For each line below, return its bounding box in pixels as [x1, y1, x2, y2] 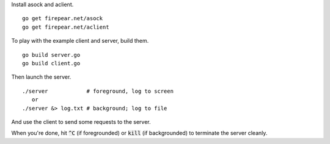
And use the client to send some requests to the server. [11, 118, 151, 125]
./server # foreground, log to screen [22, 87, 174, 95]
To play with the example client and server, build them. [11, 37, 149, 45]
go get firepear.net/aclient [22, 23, 109, 31]
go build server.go [22, 51, 81, 58]
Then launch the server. [11, 73, 71, 81]
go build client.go [22, 60, 81, 67]
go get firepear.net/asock [22, 15, 103, 22]
